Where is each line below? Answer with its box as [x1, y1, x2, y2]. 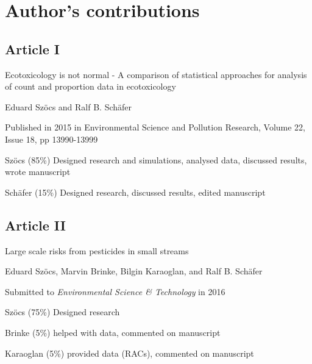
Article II [5, 215, 66, 234]
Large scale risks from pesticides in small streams [5, 244, 189, 257]
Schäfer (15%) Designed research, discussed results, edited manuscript [5, 185, 266, 198]
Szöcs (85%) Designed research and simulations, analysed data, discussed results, [5, 153, 307, 166]
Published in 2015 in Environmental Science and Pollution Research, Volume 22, [5, 121, 305, 134]
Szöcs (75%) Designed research [5, 305, 120, 318]
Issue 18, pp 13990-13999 [5, 132, 98, 145]
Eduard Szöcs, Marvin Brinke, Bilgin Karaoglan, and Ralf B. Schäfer [5, 265, 263, 277]
